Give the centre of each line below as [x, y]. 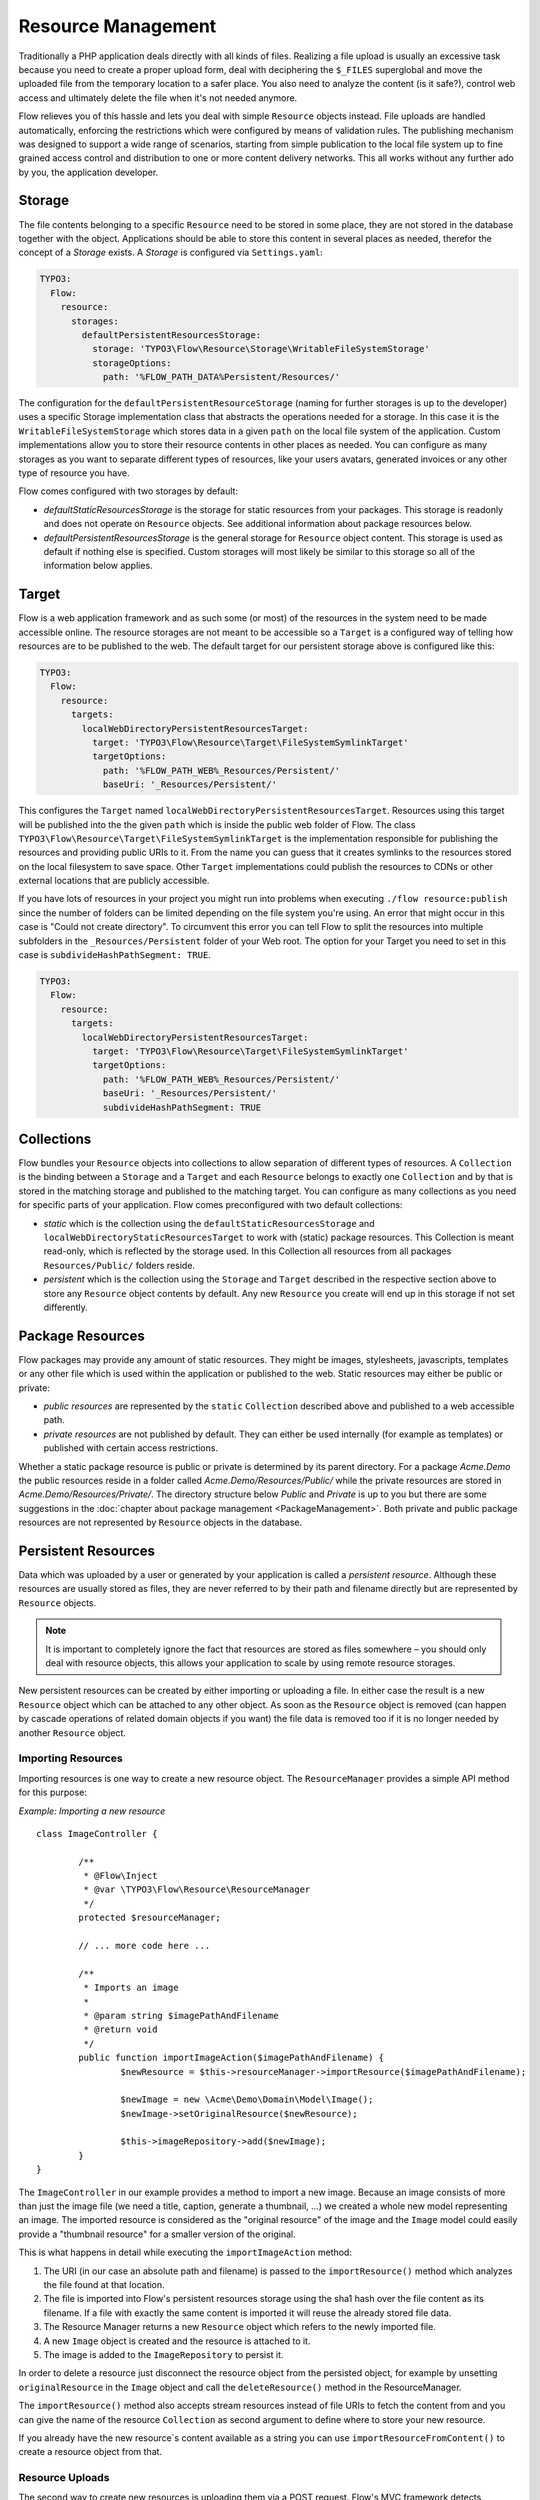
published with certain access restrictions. [131, 1448]
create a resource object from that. [90, 2452]
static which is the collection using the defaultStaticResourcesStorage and [209, 1223]
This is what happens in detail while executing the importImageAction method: [185, 2252]
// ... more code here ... [144, 1946]
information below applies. [98, 566]
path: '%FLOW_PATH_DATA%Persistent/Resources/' [221, 377]
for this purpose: [52, 1792]
